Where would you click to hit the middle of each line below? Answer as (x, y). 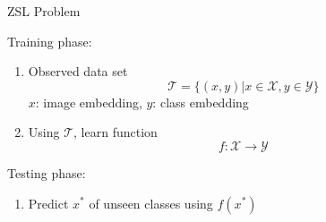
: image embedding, (89, 102)
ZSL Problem (44, 11)
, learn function (116, 132)
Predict (48, 203)
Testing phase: (47, 172)
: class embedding (201, 102)
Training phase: (50, 41)
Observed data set (78, 71)
